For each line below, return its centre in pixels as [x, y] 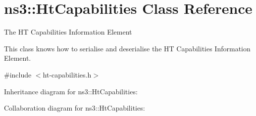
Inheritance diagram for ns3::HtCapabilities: [71, 91]
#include [18, 74]
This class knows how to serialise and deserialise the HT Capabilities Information [127, 48]
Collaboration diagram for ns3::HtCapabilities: [75, 108]
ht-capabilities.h [67, 74]
